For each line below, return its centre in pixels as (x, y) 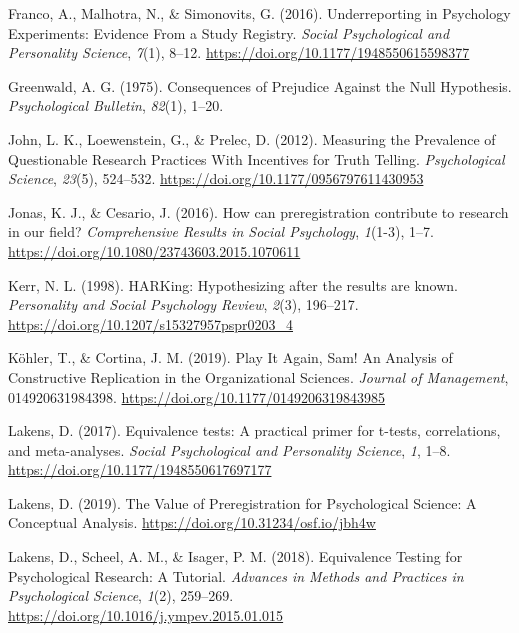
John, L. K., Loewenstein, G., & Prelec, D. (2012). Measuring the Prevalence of (252, 138)
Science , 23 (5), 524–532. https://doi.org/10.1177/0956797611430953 (216, 178)
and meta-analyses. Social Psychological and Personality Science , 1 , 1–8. (229, 449)
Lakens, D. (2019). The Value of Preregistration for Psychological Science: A (242, 502)
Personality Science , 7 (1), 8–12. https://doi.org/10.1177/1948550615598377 (239, 52)
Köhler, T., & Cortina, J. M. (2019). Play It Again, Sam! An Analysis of (230, 357)
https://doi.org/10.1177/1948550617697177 (140, 469)
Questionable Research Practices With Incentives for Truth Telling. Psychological (256, 158)
